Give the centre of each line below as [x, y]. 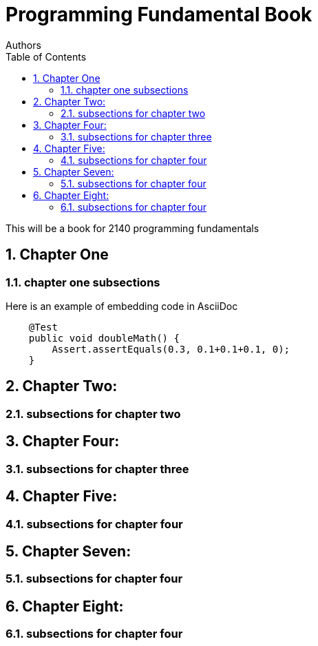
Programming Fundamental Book [159, 14]
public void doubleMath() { [104, 338]
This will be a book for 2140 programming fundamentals [132, 228]
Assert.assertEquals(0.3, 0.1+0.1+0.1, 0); [171, 349]
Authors [23, 45]
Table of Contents [46, 56]
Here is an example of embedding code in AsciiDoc [122, 306]
